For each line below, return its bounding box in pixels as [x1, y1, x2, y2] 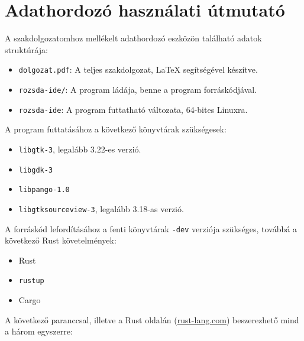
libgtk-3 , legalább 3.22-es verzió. [18, 142, 141, 155]
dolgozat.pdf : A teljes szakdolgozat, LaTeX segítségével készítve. [18, 63, 258, 76]
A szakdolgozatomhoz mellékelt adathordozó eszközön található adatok [5, 32, 262, 44]
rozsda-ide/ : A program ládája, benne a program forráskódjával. [18, 83, 257, 95]
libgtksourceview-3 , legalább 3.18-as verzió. [18, 202, 184, 215]
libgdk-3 [18, 165, 53, 174]
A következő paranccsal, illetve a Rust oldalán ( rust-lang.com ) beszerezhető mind [5, 313, 299, 326]
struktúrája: [5, 43, 48, 56]
